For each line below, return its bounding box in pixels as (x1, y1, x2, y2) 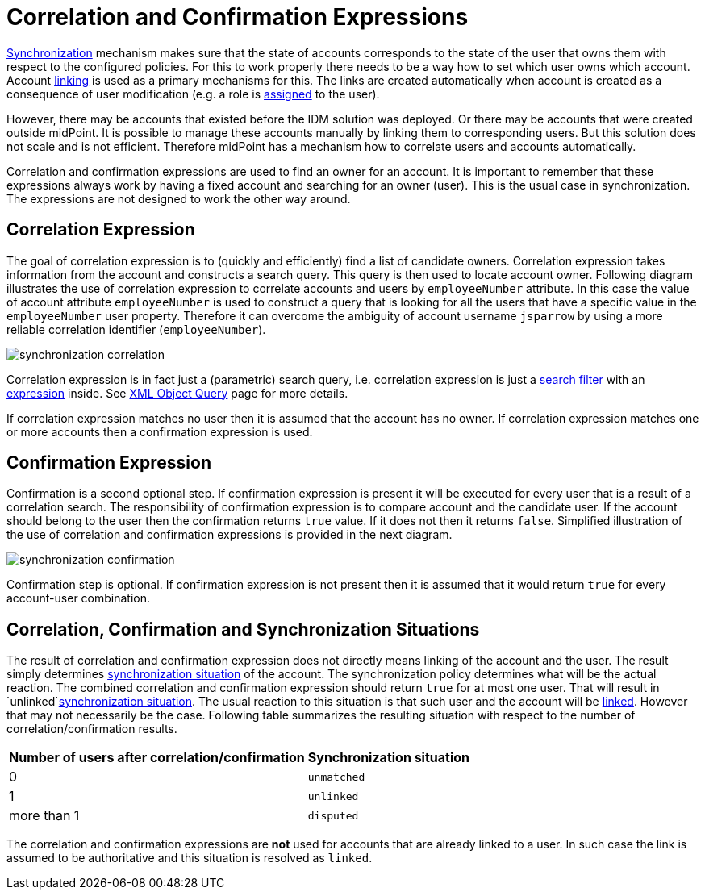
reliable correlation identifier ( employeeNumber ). (6, 322, 266, 336)
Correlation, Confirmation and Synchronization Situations (6, 619, 480, 640)
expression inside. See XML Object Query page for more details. (6, 385, 348, 400)
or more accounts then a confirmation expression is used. (6, 424, 313, 439)
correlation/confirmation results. (6, 722, 177, 736)
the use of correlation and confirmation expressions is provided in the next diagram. (6, 527, 453, 542)
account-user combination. (6, 591, 151, 606)
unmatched (307, 770, 365, 783)
